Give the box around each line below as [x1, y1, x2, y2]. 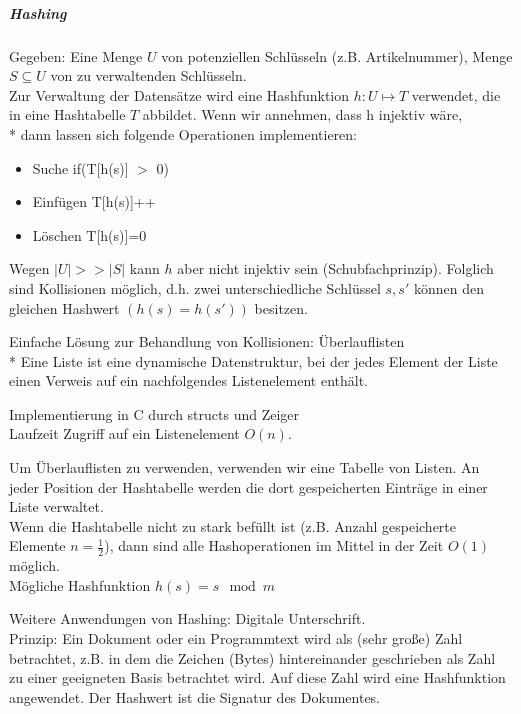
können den [413, 277, 484, 298]
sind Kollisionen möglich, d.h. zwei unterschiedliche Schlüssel [9, 277, 381, 298]
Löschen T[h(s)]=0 [32, 224, 147, 245]
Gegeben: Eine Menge [9, 45, 143, 66]
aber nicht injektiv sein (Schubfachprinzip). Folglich [177, 258, 494, 279]
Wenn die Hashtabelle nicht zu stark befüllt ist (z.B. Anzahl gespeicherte [9, 515, 457, 536]
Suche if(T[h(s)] [32, 157, 129, 178]
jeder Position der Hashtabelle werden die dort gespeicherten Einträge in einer [9, 476, 488, 497]
